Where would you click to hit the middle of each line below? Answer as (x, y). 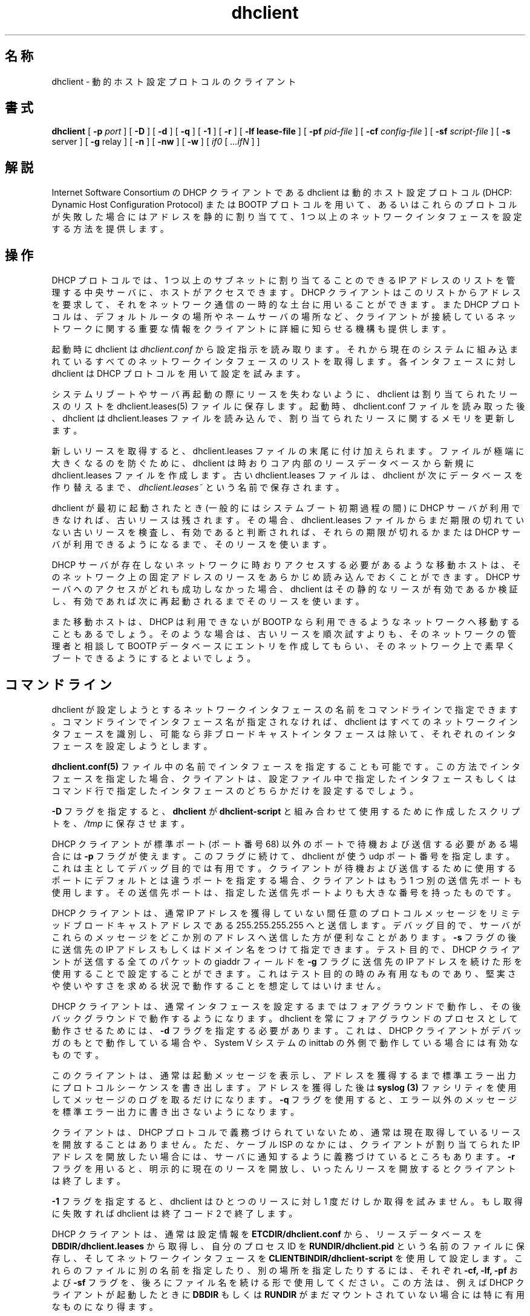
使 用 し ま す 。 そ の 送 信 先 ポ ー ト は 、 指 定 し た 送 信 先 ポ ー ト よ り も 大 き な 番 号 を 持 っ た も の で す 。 (284, 892)
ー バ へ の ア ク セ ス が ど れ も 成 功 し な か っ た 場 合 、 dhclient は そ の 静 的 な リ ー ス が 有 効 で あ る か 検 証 (285, 589)
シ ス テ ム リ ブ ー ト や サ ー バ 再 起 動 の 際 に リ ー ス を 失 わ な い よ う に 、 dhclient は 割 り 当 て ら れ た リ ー (285, 394)
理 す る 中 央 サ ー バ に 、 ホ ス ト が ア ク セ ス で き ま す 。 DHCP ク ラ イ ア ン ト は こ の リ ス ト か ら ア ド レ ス (286, 293)
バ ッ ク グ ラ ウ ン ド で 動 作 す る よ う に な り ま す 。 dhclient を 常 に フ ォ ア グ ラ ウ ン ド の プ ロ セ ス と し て (285, 1018)
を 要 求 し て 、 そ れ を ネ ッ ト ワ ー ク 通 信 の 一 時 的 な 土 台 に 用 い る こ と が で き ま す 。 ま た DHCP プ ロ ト (286, 305)
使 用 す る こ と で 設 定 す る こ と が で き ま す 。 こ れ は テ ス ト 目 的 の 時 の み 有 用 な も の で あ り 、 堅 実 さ (284, 973)
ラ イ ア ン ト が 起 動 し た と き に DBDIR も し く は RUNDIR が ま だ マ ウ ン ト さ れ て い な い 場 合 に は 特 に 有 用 (288, 1294)
